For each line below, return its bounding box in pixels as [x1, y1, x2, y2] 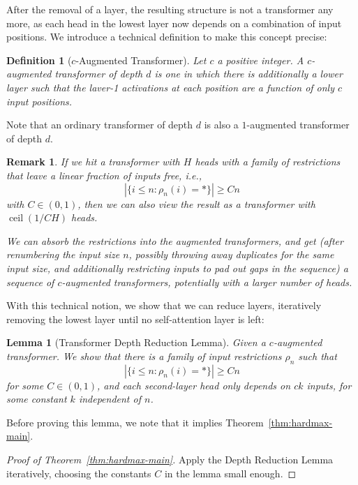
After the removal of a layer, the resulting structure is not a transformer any [6, 2, 334, 16]
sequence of [6, 274, 54, 289]
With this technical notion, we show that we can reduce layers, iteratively [6, 298, 322, 313]
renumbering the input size [6, 247, 120, 262]
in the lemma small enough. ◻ [164, 465, 297, 480]
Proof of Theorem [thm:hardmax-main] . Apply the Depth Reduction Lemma [6, 452, 334, 467]
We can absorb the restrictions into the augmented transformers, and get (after [6, 233, 343, 248]
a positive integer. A [217, 52, 304, 67]
